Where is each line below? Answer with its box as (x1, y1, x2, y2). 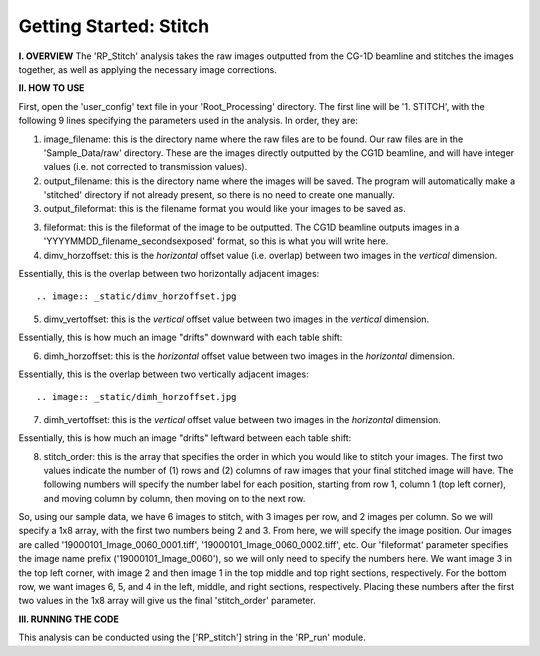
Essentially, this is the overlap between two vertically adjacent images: (18, 368, 309, 380)
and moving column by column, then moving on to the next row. (43, 492, 306, 504)
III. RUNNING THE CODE (18, 613, 119, 625)
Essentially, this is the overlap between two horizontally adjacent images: (18, 268, 320, 280)
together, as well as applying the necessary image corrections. (18, 63, 277, 75)
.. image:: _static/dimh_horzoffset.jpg (36, 391, 237, 403)
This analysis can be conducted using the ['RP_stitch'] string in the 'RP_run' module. (18, 631, 366, 644)
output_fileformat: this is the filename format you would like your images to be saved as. (43, 203, 407, 215)
